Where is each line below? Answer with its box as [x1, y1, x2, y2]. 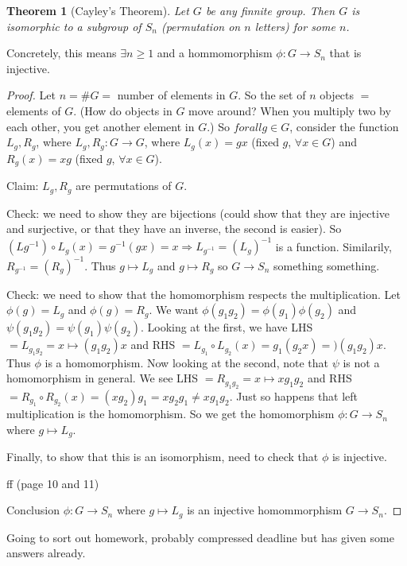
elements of [6, 102, 61, 118]
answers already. [6, 545, 86, 561]
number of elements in [117, 87, 226, 103]
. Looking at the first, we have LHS [140, 319, 313, 335]
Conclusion [6, 502, 60, 518]
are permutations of [76, 177, 172, 194]
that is [329, 45, 362, 61]
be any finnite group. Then [205, 2, 335, 18]
